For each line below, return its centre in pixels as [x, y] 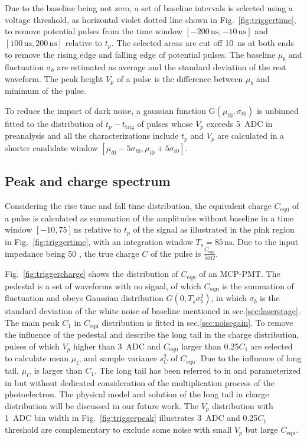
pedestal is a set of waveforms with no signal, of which [103, 285]
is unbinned [277, 111]
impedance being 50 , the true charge [72, 253]
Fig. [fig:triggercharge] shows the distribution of [92, 274]
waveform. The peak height [54, 78]
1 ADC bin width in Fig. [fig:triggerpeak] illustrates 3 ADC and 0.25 [131, 418]
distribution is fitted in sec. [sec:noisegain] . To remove [197, 322]
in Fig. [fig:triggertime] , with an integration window [99, 241]
